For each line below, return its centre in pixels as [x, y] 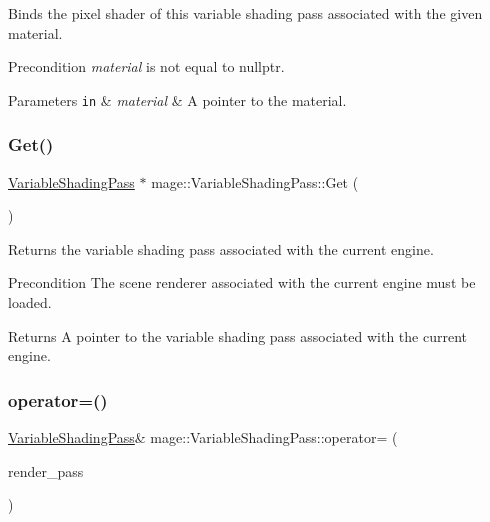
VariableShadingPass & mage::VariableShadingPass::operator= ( [203, 437]
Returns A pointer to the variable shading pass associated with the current [237, 335]
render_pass [46, 470]
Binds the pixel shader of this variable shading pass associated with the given [245, 13]
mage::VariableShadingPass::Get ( [255, 181]
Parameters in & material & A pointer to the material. [177, 99]
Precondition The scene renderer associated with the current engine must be [242, 282]
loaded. [30, 302]
